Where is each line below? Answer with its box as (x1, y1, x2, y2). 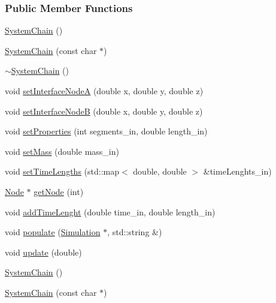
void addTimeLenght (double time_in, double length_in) (5, 205, 216, 218)
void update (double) (5, 245, 82, 258)
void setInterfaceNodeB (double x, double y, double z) (5, 104, 203, 117)
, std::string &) (107, 226, 162, 238)
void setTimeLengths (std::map (5, 165, 119, 178)
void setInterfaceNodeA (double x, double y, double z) (5, 85, 204, 97)
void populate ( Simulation (5, 226, 101, 238)
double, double (133, 165, 187, 178)
